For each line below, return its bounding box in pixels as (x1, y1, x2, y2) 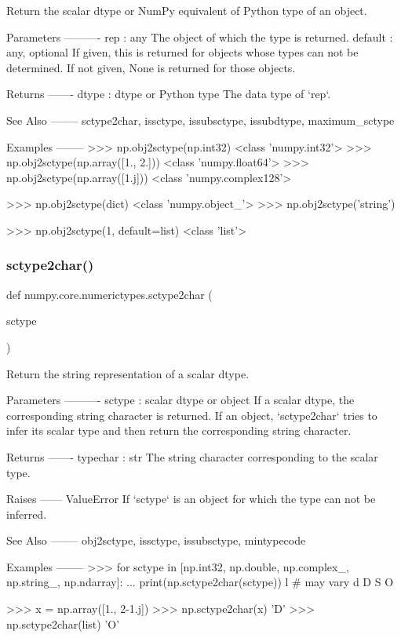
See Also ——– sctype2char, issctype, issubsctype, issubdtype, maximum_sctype (6, 111, 395, 128)
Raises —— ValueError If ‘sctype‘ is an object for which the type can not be (6, 490, 376, 507)
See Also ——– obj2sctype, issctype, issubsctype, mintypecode (6, 532, 306, 549)
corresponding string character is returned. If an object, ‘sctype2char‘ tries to (6, 406, 377, 423)
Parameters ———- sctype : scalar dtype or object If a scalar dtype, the (6, 392, 355, 408)
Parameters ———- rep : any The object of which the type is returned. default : (6, 28, 393, 45)
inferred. (6, 505, 47, 522)
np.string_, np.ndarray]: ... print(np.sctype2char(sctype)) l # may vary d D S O (6, 574, 394, 590)
